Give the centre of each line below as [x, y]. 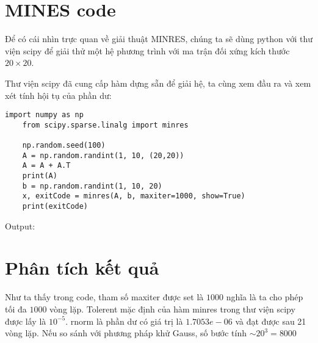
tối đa [16, 309]
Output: [20, 226]
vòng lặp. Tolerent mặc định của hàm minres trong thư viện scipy [172, 309]
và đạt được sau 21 [271, 321]
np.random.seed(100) [64, 146]
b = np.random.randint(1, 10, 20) [92, 186]
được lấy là [26, 321]
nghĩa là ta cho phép [265, 297]
